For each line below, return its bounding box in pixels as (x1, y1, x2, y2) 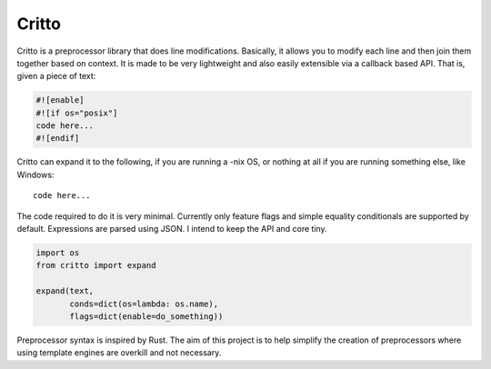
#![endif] (35, 133, 80, 144)
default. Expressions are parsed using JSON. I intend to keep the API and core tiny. (16, 224, 327, 234)
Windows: (16, 169, 55, 180)
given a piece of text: (16, 71, 96, 82)
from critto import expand (35, 260, 156, 271)
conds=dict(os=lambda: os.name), (69, 298, 218, 309)
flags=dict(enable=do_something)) (69, 311, 224, 322)
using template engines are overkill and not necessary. (16, 347, 222, 358)
